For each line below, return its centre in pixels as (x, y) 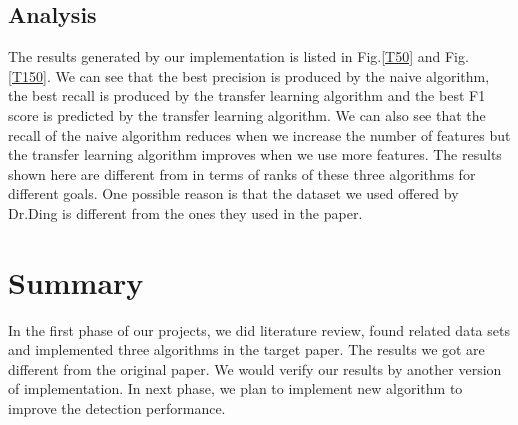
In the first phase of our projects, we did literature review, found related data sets (259, 329)
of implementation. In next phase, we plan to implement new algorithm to (235, 388)
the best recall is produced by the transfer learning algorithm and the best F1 (247, 95)
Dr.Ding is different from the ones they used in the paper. (185, 212)
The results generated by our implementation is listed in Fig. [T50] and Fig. (238, 56)
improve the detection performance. (117, 408)
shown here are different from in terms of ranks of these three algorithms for (242, 173)
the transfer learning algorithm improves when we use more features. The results (255, 154)
